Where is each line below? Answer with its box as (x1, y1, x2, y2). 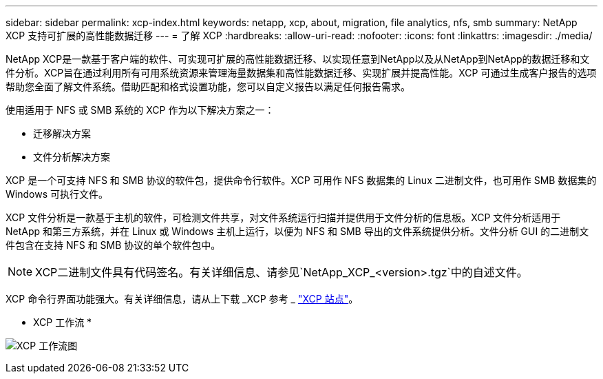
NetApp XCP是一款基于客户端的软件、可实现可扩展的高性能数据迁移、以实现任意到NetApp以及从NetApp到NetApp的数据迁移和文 (6, 53, 590, 65)
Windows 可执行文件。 (6, 188, 108, 200)
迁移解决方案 (33, 127, 91, 139)
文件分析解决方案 (33, 151, 110, 163)
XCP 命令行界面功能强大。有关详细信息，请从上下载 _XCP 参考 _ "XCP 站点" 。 (6, 293, 359, 305)
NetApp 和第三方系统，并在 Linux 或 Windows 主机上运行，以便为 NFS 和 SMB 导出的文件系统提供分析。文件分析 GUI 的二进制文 (6, 225, 589, 237)
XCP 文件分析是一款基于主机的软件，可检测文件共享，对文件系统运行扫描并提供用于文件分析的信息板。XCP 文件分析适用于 (6, 212, 561, 223)
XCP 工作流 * (33, 316, 92, 328)
